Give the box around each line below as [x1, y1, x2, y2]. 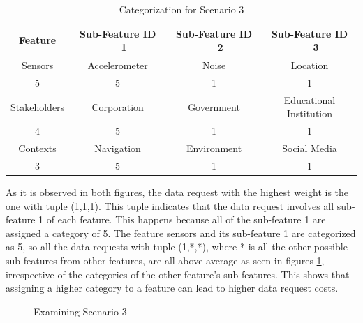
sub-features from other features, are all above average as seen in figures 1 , [6, 253, 325, 267]
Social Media [282, 141, 337, 155]
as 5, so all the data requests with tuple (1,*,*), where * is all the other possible [6, 239, 348, 254]
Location [290, 58, 329, 73]
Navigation [94, 141, 141, 155]
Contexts [18, 141, 57, 155]
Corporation [91, 99, 144, 114]
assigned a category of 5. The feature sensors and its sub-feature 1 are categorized [6, 225, 356, 240]
